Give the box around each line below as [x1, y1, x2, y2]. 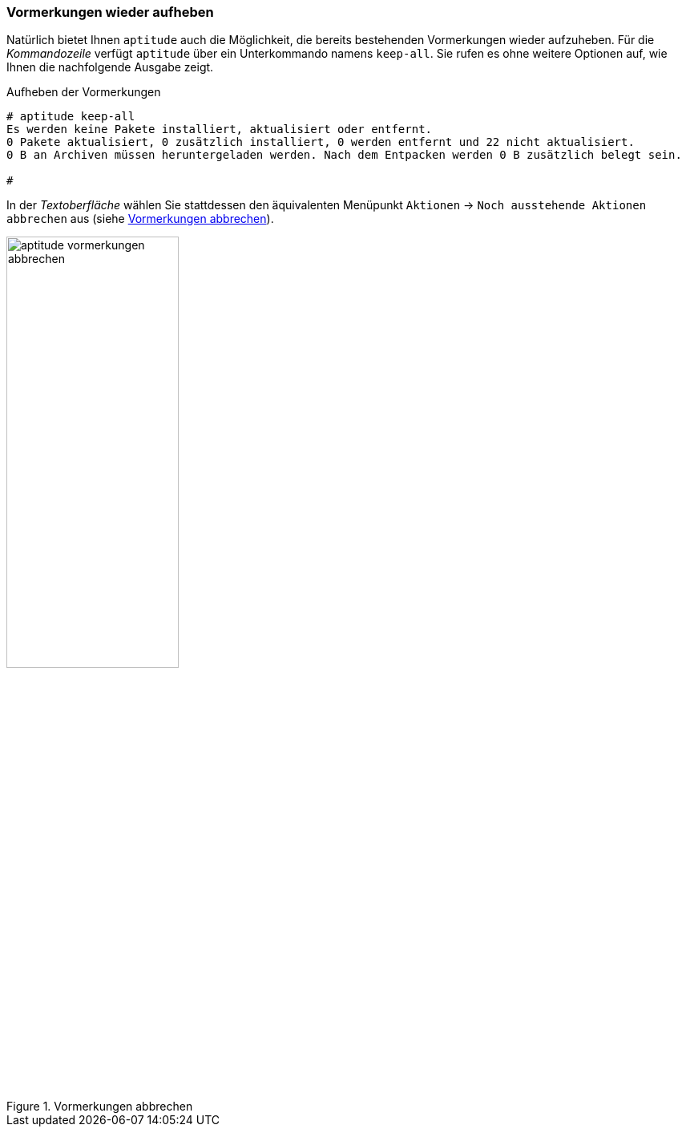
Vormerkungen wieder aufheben [6, 4, 214, 20]
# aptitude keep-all [6, 110, 135, 123]
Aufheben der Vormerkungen [6, 85, 161, 99]
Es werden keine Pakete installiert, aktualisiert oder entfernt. [6, 123, 433, 136]
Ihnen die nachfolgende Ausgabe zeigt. [6, 60, 214, 75]
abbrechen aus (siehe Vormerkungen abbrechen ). [6, 212, 274, 226]
